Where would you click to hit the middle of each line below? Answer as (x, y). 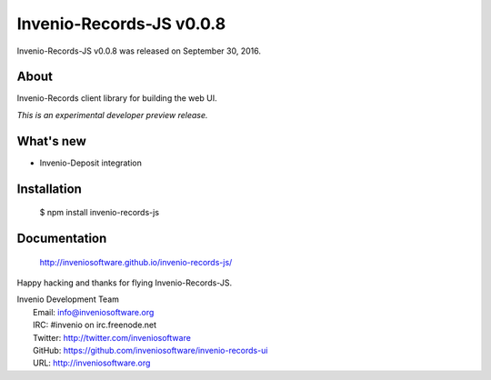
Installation (49, 189)
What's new (51, 141)
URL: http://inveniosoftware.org (92, 363)
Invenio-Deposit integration (91, 163)
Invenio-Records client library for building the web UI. (117, 98)
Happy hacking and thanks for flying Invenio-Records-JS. (124, 283)
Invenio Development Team (68, 299)
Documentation (62, 238)
